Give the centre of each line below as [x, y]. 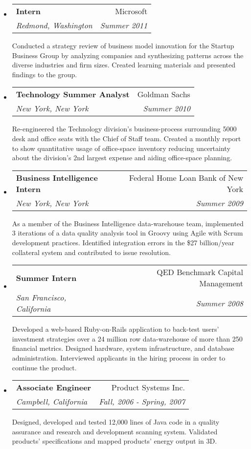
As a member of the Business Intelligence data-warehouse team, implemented [128, 223]
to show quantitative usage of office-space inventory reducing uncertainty [121, 148]
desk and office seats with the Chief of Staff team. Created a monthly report [126, 138]
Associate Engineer [54, 387]
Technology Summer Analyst [73, 94]
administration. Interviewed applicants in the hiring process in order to [119, 357]
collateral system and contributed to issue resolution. [91, 252]
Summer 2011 [124, 25]
